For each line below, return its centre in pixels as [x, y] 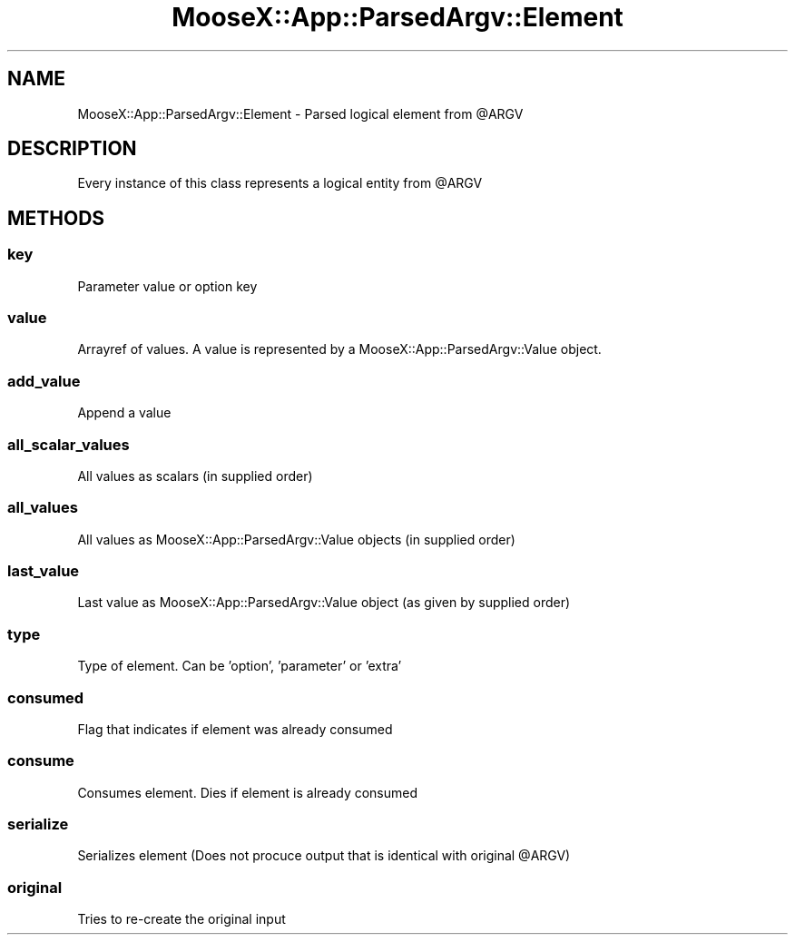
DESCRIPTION [72, 149]
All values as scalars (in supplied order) [195, 476]
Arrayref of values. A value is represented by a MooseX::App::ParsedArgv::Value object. [339, 349]
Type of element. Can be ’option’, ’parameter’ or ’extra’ [240, 666]
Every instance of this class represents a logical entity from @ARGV [280, 183]
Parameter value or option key [167, 286]
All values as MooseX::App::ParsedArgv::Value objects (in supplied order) [296, 539]
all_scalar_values [69, 444]
